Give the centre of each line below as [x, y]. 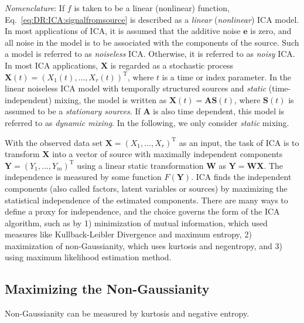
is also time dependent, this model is [219, 111]
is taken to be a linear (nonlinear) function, [152, 8]
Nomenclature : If [35, 8]
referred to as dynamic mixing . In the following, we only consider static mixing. [147, 122]
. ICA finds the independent [241, 177]
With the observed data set [54, 142]
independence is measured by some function [83, 177]
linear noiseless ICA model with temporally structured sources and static [136, 88]
